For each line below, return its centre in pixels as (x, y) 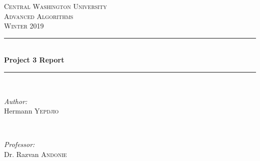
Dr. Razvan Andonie (35, 154)
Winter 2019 (24, 26)
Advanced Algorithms (39, 16)
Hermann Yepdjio (31, 111)
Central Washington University (55, 6)
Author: (16, 101)
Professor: (19, 144)
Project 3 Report (34, 60)
